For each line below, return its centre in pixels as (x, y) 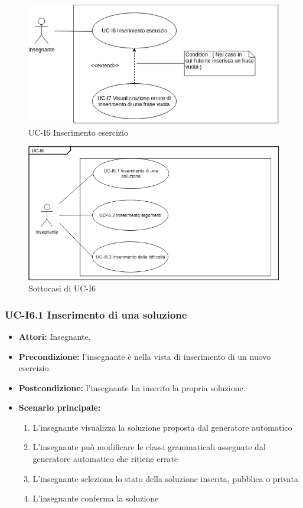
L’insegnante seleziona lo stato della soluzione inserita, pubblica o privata (166, 478)
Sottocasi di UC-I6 (62, 288)
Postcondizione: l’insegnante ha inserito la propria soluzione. (132, 387)
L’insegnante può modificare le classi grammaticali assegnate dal (149, 447)
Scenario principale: (60, 407)
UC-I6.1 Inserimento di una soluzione (96, 314)
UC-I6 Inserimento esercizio (78, 132)
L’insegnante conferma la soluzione (96, 498)
